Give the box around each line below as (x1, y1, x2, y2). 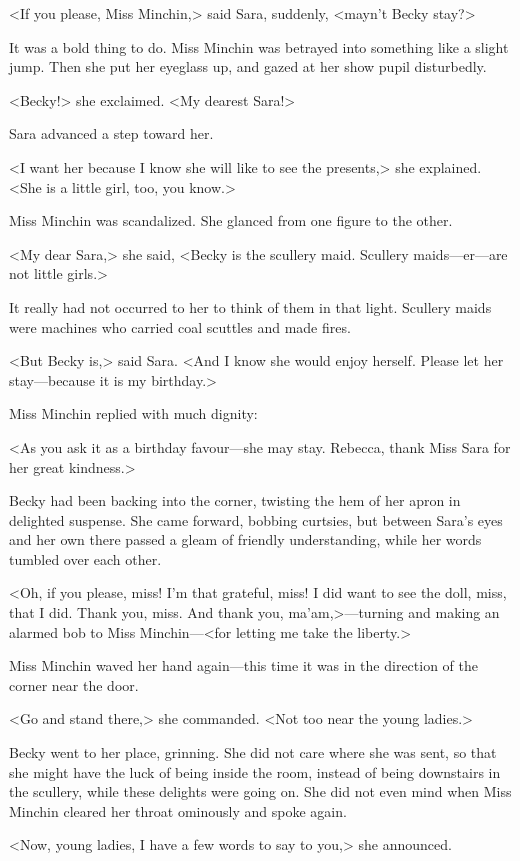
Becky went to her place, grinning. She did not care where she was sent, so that (9, 742, 497, 763)
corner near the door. (9, 674, 139, 695)
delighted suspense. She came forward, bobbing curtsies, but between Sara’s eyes (9, 509, 503, 530)
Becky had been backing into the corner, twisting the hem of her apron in (9, 490, 461, 511)
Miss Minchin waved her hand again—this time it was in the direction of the (9, 655, 478, 676)
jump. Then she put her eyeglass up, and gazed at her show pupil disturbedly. (9, 56, 487, 77)
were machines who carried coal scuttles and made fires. (9, 316, 351, 337)
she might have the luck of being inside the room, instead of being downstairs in (9, 761, 501, 782)
